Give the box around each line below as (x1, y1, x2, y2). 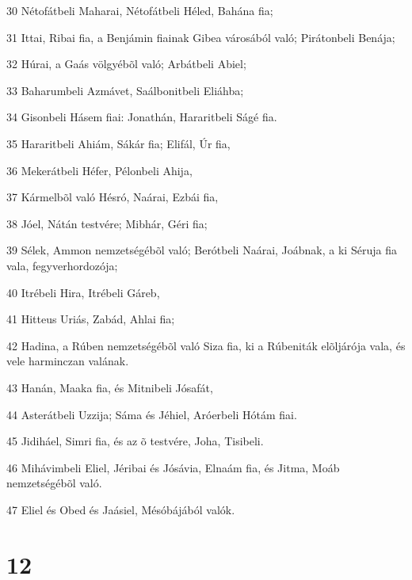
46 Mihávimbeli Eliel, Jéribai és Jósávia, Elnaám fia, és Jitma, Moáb (6, 459, 340, 475)
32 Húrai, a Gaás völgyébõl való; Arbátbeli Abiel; (6, 55, 246, 72)
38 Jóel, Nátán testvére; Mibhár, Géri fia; (6, 215, 208, 231)
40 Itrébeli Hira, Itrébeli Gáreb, (6, 284, 160, 300)
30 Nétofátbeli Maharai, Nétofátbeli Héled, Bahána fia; (6, 2, 273, 18)
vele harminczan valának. (6, 353, 129, 369)
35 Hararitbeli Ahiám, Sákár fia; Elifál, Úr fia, (6, 135, 231, 151)
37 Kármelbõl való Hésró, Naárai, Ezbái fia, (6, 189, 219, 205)
